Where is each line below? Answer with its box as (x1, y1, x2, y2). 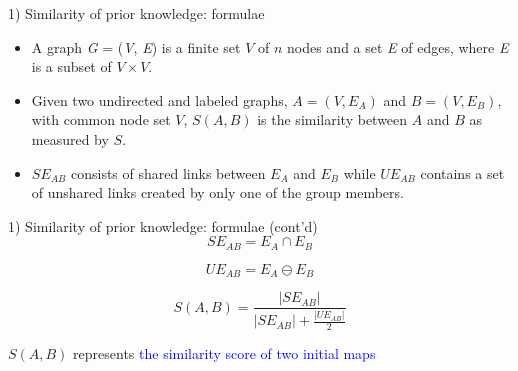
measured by (31, 128, 109, 149)
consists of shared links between (70, 162, 266, 183)
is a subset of (31, 56, 112, 77)
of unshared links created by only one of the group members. (31, 182, 404, 203)
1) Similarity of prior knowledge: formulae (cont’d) (8, 215, 318, 236)
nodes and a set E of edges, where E (286, 36, 509, 57)
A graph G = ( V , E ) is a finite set (31, 36, 241, 57)
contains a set (420, 162, 505, 183)
